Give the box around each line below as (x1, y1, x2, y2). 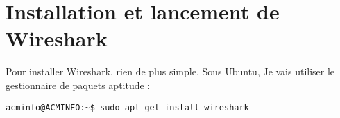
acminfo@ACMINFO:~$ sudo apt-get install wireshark (6, 102, 249, 112)
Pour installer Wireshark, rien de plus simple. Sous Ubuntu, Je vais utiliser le (6, 64, 335, 79)
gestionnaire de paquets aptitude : (6, 77, 151, 92)
